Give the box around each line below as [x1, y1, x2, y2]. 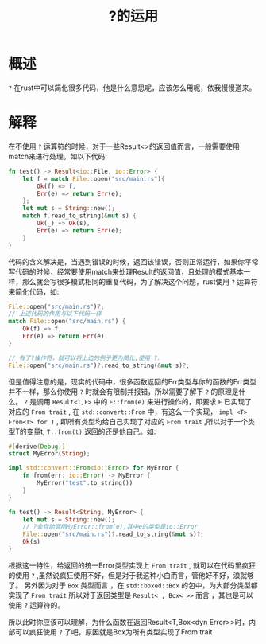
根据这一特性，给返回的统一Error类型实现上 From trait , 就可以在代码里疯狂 [8, 560, 256, 570]
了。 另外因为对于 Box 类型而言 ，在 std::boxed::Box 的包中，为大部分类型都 [8, 580, 258, 590]
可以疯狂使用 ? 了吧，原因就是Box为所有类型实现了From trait [14, 626, 213, 637]
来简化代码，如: [8, 287, 60, 296]
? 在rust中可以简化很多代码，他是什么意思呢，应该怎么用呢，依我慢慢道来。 [8, 83, 256, 92]
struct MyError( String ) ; [8, 450, 91, 458]
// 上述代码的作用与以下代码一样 [8, 310, 102, 318]
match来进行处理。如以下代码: [8, 151, 107, 161]
